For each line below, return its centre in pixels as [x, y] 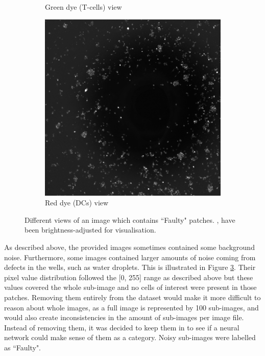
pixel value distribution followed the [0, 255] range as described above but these [129, 277]
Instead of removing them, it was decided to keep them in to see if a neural [122, 327]
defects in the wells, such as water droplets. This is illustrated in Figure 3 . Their [130, 267]
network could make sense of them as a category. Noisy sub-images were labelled [130, 337]
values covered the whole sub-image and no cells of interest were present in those [130, 287]
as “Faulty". [23, 347]
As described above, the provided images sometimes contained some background [129, 247]
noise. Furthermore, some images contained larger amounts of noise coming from [130, 257]
